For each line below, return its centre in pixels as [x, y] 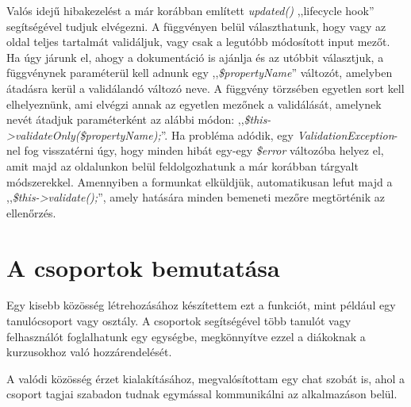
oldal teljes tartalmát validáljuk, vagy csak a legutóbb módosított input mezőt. [198, 42]
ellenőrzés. [31, 212]
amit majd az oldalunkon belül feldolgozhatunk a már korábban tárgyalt [182, 165]
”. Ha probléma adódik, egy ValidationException [277, 134]
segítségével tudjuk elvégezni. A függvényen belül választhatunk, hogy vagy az [196, 26]
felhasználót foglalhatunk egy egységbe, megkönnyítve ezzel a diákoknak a [186, 336]
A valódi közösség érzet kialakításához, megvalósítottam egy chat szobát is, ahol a [206, 378]
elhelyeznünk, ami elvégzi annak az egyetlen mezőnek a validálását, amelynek [194, 104]
